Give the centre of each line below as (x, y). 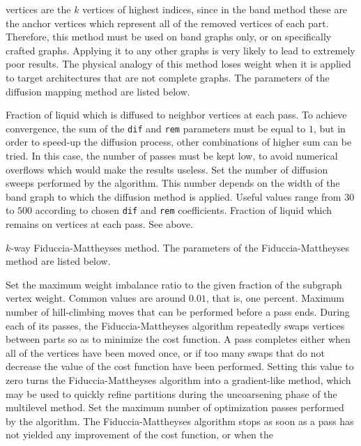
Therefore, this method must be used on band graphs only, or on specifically (169, 37)
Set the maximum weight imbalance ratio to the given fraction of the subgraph (174, 284)
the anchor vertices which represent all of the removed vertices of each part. (167, 23)
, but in (329, 128)
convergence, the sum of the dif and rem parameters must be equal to (156, 128)
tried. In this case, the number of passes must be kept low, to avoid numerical (172, 155)
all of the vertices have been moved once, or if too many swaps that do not (165, 352)
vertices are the (38, 9)
